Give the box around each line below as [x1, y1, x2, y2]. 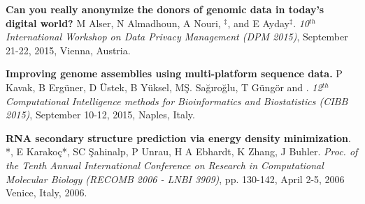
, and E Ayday [227, 15, 289, 30]
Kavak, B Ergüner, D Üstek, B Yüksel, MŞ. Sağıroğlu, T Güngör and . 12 [6, 79, 322, 94]
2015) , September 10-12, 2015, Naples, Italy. [6, 107, 195, 122]
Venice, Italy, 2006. [6, 185, 87, 200]
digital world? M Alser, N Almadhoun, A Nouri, [6, 15, 221, 30]
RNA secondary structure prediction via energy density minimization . [6, 130, 351, 145]
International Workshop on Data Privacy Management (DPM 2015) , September [6, 29, 348, 44]
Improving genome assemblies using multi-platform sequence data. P [6, 66, 343, 81]
